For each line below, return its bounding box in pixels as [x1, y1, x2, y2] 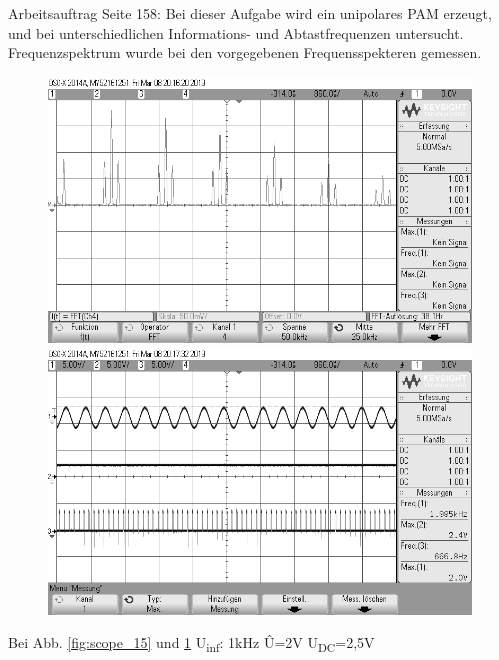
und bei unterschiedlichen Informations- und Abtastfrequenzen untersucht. [8, 22, 464, 43]
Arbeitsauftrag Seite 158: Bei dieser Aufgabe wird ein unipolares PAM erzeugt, [8, 3, 492, 23]
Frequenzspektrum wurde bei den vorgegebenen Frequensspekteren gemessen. [8, 42, 482, 63]
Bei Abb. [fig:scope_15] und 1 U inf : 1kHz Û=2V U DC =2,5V [8, 632, 375, 655]
